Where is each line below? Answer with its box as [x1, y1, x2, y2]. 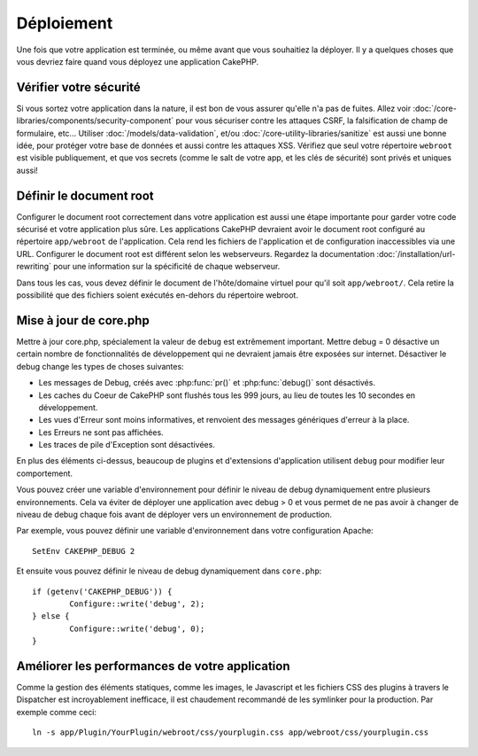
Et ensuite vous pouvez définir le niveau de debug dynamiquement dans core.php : [16, 565, 322, 576]
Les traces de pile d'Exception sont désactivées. [38, 440, 216, 450]
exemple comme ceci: [16, 706, 97, 717]
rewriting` [16, 261, 52, 272]
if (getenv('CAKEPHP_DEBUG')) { [32, 586, 173, 596]
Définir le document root [16, 188, 154, 203]
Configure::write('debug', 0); [69, 623, 205, 634]
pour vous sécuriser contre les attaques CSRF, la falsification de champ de [175, 115, 449, 126]
